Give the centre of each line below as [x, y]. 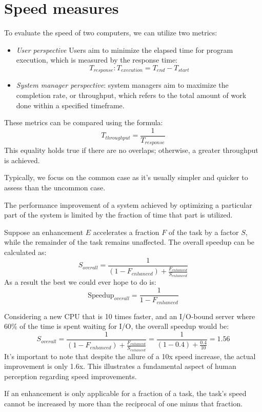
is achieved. [22, 160]
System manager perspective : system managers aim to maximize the [122, 85]
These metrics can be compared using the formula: [84, 122]
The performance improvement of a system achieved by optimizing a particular [128, 204]
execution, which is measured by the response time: [97, 60]
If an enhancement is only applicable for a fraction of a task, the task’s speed [125, 393]
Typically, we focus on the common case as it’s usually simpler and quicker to [126, 177]
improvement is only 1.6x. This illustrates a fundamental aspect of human [120, 366]
